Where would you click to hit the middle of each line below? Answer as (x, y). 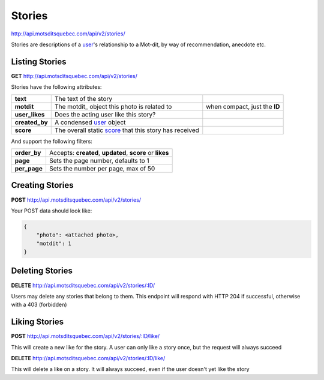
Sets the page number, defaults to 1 (99, 161)
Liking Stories (37, 322)
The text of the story (83, 98)
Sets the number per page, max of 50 (102, 169)
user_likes (30, 114)
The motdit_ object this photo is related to (113, 106)
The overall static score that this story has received (127, 130)
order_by (28, 153)
